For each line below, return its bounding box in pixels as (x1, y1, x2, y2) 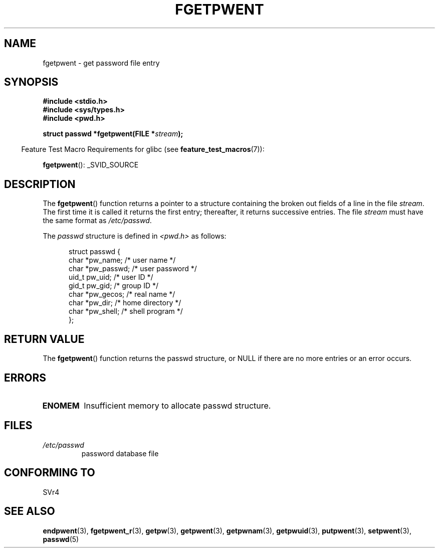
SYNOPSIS (4, 76, 59, 89)
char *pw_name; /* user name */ (69, 256, 176, 265)
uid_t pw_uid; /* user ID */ (69, 273, 153, 282)
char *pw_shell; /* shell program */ (69, 307, 183, 316)
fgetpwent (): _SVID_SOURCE (43, 160, 139, 169)
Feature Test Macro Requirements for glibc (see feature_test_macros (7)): (21, 145, 265, 154)
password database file (81, 449, 159, 458)
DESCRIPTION (4, 177, 76, 191)
